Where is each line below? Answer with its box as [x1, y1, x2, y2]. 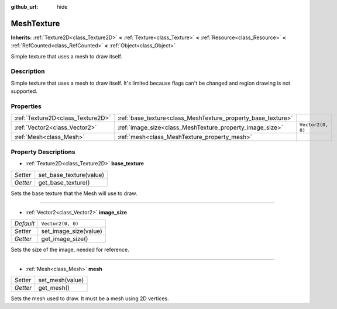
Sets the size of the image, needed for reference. [11, 246, 129, 254]
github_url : [11, 4, 38, 10]
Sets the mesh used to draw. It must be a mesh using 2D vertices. [11, 295, 169, 302]
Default [14, 220, 35, 228]
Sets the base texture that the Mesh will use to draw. [11, 190, 137, 197]
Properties [11, 102, 42, 110]
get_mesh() [38, 284, 70, 292]
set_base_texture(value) [38, 171, 105, 179]
